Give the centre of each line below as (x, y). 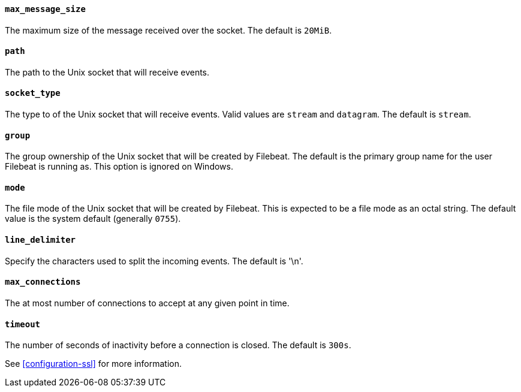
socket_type (33, 93)
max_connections (43, 282)
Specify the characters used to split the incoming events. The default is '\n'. (154, 261)
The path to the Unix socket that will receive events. (107, 72)
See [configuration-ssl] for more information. (94, 364)
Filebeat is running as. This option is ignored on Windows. (119, 167)
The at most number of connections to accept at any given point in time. (147, 303)
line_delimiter (40, 240)
